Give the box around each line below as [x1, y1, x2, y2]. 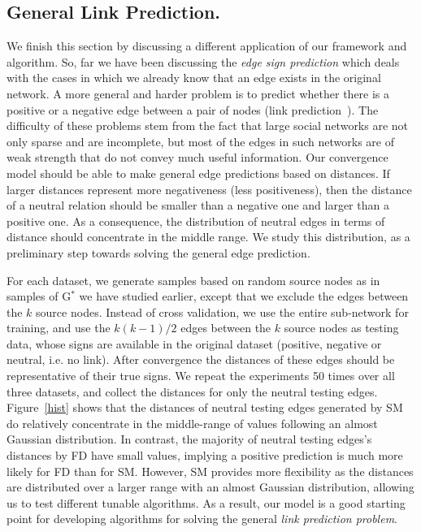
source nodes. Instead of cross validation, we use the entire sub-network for [36, 303, 409, 320]
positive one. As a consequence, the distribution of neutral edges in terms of [7, 212, 385, 229]
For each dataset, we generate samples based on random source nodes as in [7, 271, 380, 288]
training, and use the [7, 319, 111, 336]
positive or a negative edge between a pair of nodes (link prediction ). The [7, 101, 379, 118]
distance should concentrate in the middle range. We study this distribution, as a [7, 228, 410, 245]
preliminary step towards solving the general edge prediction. [7, 244, 310, 261]
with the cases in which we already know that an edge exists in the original [7, 69, 381, 86]
